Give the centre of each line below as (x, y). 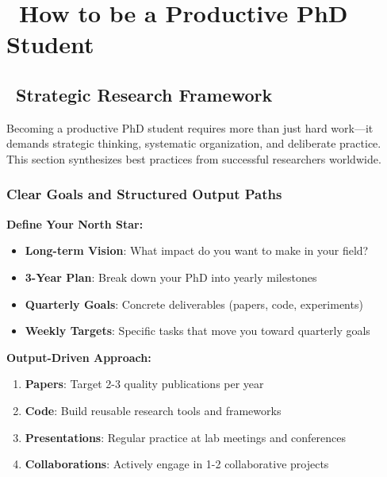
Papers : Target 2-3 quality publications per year (144, 384)
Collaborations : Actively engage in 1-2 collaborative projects (177, 464)
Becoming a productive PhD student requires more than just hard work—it (190, 127)
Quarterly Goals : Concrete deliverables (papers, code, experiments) (194, 304)
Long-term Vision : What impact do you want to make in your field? (197, 250)
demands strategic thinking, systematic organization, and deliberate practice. (194, 143)
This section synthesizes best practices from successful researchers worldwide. (194, 158)
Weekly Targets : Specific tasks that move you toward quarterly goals (197, 331)
